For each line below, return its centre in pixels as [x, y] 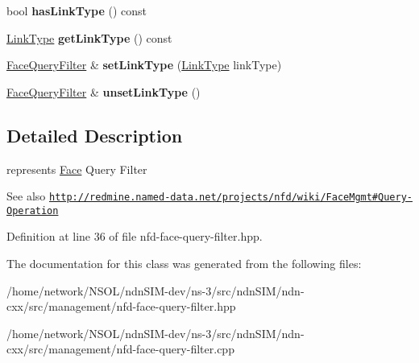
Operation [33, 210]
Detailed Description [95, 135]
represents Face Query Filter [77, 169]
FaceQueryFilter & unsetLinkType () [104, 91]
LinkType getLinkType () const [89, 37]
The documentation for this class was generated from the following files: [184, 264]
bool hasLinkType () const [77, 10]
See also [26, 196]
